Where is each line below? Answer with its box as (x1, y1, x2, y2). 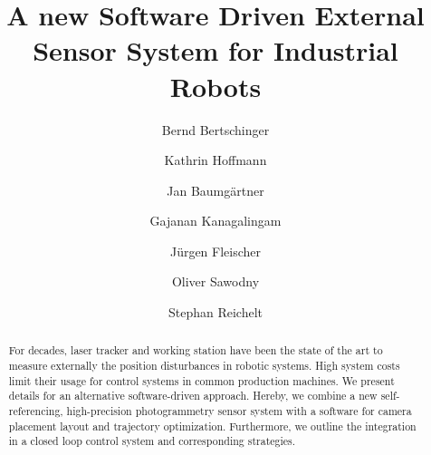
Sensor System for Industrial (33, 32, 398, 69)
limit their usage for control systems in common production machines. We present (8, 373, 395, 388)
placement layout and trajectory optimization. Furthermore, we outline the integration (8, 418, 417, 433)
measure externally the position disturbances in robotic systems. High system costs (8, 358, 400, 373)
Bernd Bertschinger (161, 120, 270, 139)
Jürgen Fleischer (169, 241, 262, 260)
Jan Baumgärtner (167, 180, 264, 199)
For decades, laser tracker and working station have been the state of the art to (8, 343, 383, 358)
